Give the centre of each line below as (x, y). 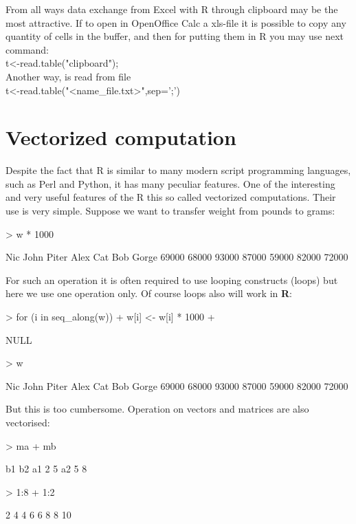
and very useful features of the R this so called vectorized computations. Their (171, 197)
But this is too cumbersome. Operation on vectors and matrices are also (157, 409)
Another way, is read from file (68, 76)
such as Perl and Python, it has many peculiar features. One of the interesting (170, 183)
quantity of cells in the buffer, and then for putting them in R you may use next (175, 36)
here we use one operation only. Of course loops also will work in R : (149, 293)
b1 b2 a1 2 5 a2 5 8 (46, 469)
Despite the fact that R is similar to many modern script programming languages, (178, 170)
